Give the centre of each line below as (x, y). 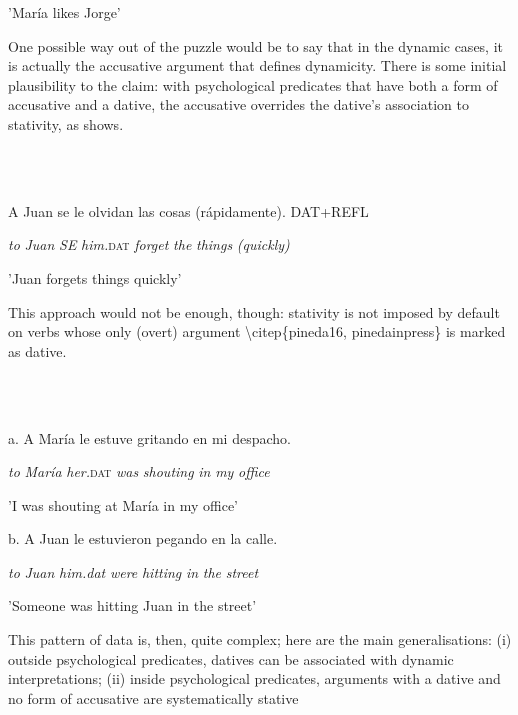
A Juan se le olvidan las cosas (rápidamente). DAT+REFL (188, 210)
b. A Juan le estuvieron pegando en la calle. (143, 538)
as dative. (37, 350)
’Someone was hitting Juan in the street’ (132, 605)
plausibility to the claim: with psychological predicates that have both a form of (253, 84)
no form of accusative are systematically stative (153, 697)
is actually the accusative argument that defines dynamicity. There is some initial (257, 65)
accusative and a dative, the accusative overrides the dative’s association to (238, 104)
